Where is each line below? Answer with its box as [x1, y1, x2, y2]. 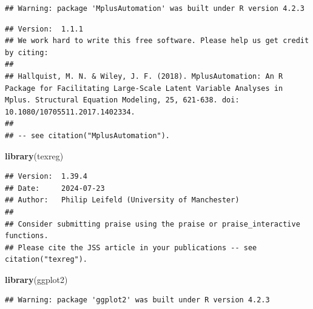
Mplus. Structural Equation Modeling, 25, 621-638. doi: [5, 96, 240, 105]
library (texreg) [5, 149, 64, 162]
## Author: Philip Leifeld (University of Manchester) [5, 196, 240, 205]
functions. [5, 231, 49, 241]
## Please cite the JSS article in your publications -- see [5, 243, 257, 252]
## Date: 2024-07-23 [5, 184, 105, 193]
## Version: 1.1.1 [5, 24, 83, 33]
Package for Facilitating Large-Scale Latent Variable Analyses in [5, 84, 283, 93]
